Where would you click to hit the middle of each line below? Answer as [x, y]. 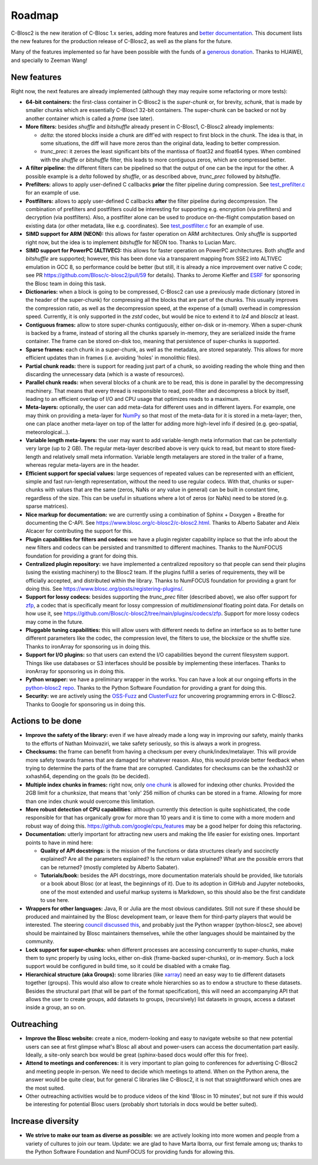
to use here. [55, 900]
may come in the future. [54, 621]
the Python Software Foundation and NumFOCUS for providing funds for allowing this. [130, 1152]
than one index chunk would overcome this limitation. [90, 801]
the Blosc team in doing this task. [66, 284]
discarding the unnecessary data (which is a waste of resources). [105, 374]
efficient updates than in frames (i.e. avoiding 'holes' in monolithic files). [113, 358]
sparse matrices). [47, 506]
